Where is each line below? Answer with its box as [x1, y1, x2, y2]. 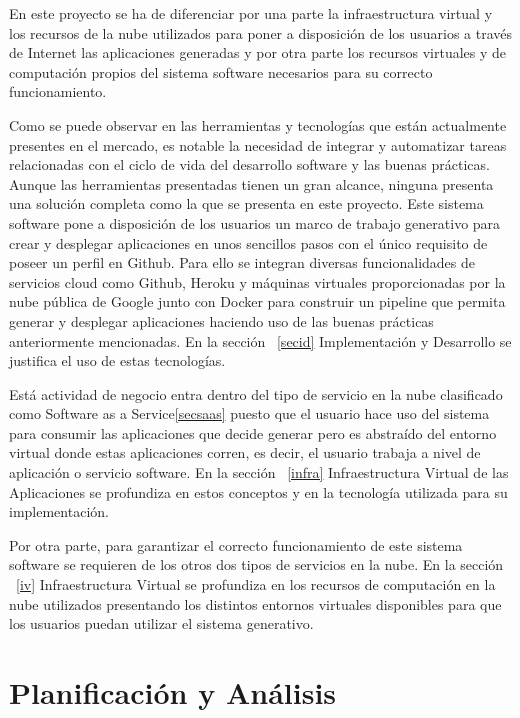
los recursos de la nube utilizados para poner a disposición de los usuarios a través [9, 22, 513, 43]
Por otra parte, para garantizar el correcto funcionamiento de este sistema [9, 534, 463, 555]
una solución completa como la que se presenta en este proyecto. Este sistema [9, 193, 484, 214]
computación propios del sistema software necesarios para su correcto [9, 61, 433, 82]
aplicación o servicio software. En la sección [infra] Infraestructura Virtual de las [9, 462, 509, 483]
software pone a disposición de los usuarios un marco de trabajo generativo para [9, 212, 501, 233]
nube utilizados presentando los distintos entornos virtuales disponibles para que [9, 593, 502, 614]
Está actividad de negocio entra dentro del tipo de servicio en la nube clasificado [9, 383, 503, 404]
